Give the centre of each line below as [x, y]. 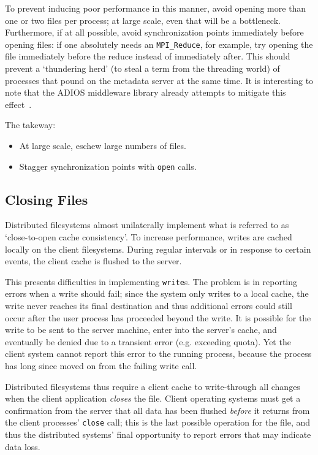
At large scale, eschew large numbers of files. [103, 145]
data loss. [23, 446]
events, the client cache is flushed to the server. [93, 261]
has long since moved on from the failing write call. [101, 366]
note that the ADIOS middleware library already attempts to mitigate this [146, 92]
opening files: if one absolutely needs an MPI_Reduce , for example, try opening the [159, 44]
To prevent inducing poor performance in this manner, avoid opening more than [156, 8]
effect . [18, 104]
